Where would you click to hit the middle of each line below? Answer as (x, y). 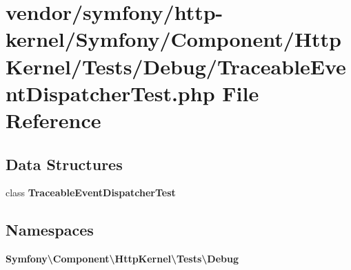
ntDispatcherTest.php (110, 93)
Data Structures (64, 164)
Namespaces (50, 230)
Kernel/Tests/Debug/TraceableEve (176, 66)
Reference (53, 120)
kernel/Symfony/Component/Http (174, 39)
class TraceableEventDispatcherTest (91, 193)
